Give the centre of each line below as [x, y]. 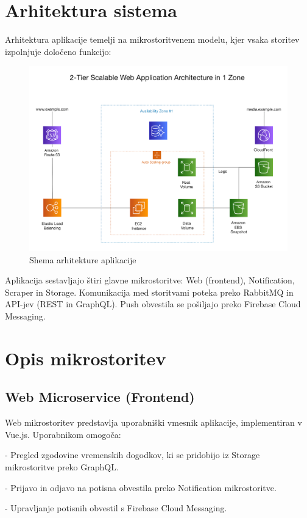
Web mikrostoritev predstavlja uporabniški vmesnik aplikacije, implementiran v [153, 422]
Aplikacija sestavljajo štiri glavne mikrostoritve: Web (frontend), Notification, [150, 280]
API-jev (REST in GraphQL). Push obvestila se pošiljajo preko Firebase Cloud [153, 304]
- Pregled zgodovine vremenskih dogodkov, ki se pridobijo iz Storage [132, 455]
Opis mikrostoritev [86, 358]
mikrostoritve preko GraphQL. [62, 466]
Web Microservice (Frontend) [100, 397]
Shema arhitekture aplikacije [83, 259]
